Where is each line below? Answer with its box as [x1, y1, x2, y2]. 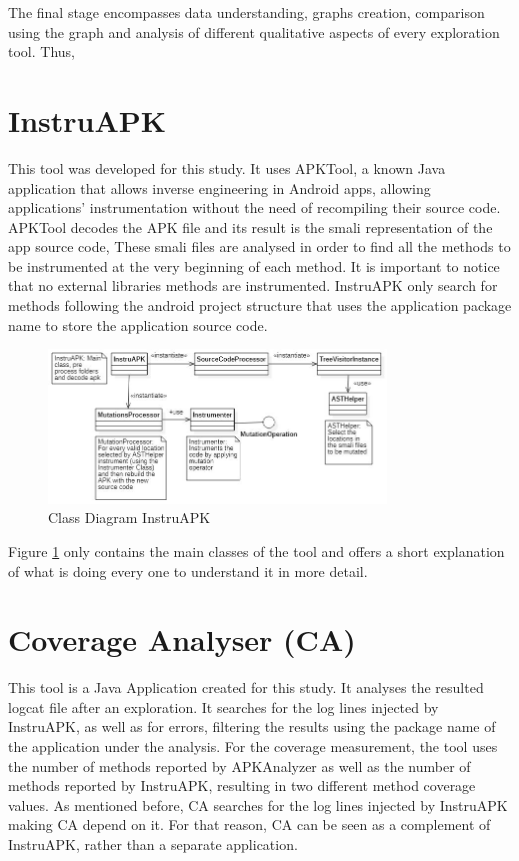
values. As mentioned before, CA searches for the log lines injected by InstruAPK [8, 794, 508, 815]
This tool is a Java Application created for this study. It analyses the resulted [8, 677, 484, 698]
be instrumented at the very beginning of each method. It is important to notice [8, 255, 500, 276]
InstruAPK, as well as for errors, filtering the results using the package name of [8, 716, 496, 737]
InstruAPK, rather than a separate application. [8, 833, 298, 854]
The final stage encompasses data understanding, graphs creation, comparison [8, 2, 485, 22]
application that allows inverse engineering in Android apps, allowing [8, 177, 431, 198]
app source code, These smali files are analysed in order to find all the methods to [8, 236, 511, 257]
